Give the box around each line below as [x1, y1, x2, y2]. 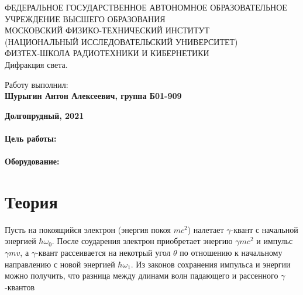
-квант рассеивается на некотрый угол [36, 246, 171, 259]
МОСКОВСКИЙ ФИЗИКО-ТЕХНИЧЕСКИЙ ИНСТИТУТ [5, 24, 209, 36]
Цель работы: [5, 132, 57, 144]
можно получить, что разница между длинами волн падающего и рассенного [5, 269, 278, 282]
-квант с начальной [230, 223, 298, 235]
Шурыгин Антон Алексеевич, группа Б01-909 [5, 90, 182, 102]
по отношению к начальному [180, 246, 283, 259]
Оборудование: [5, 155, 60, 167]
